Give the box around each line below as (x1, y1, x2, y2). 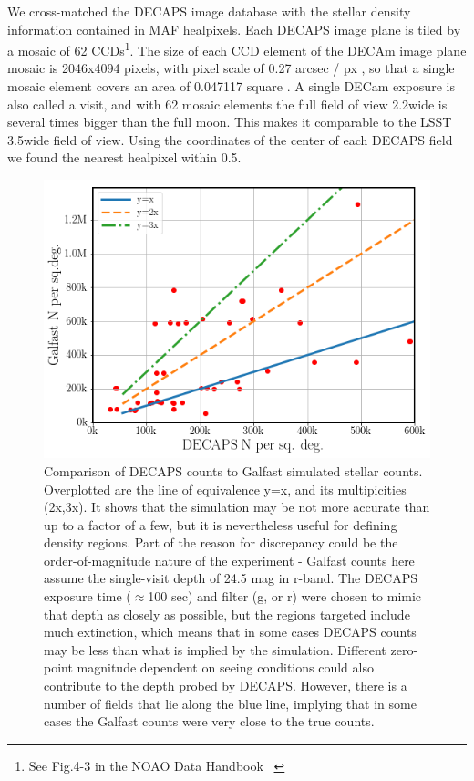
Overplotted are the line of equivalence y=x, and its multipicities (44, 479, 407, 498)
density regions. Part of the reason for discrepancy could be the (44, 533, 398, 552)
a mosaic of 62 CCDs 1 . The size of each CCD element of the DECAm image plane (7, 38, 467, 59)
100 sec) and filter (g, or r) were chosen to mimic (148, 587, 422, 606)
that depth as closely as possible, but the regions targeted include (44, 604, 410, 623)
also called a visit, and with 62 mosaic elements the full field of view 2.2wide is (7, 94, 448, 113)
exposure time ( (44, 587, 131, 606)
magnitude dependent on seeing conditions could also (77, 658, 374, 677)
